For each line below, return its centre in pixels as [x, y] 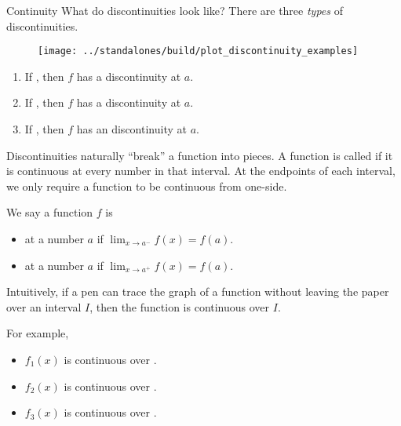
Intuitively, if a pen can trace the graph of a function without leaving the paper [198, 291]
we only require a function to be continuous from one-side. [147, 186]
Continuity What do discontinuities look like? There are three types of [175, 10]
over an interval [44, 306]
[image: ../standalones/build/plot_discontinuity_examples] [198, 51]
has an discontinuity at [131, 129]
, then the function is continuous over [180, 306]
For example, [38, 333]
